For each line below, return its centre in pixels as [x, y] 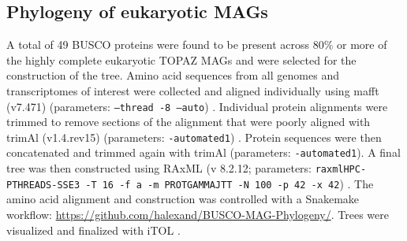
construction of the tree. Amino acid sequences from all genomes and [173, 75]
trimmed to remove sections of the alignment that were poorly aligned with [189, 122]
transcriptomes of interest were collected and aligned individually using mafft [193, 90]
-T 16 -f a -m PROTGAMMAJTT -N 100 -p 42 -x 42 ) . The [230, 183]
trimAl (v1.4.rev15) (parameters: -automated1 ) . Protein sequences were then [194, 137]
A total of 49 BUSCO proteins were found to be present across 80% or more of [197, 44]
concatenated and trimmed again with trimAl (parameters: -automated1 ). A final [203, 152]
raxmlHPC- [341, 170]
